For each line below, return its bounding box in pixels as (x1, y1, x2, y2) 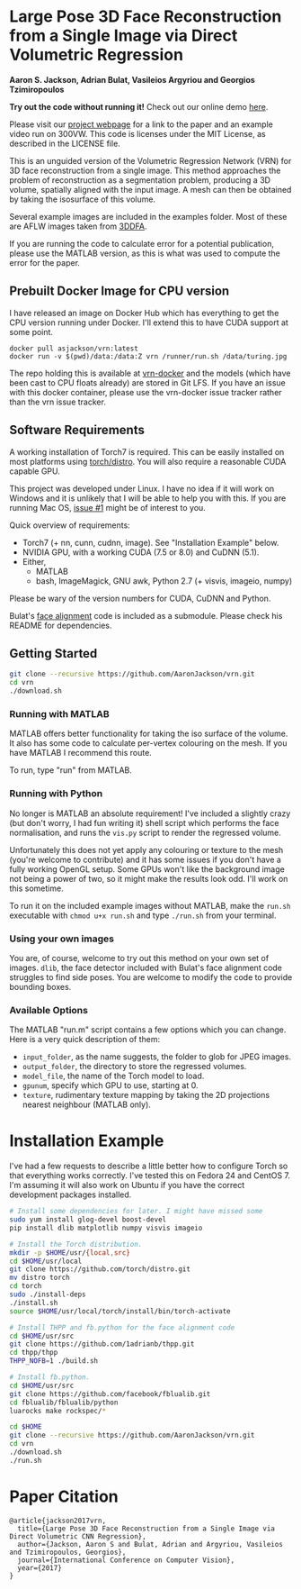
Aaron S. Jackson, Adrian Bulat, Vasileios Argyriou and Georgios (9, 74, 256, 85)
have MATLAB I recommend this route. (9, 748, 153, 758)
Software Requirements (9, 422, 146, 438)
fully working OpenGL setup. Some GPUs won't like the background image (9, 863, 285, 875)
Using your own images (9, 932, 115, 945)
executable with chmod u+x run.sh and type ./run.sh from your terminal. (9, 910, 277, 921)
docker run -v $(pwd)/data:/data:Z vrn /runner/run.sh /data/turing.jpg (9, 351, 288, 361)
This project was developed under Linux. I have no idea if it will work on (9, 483, 275, 494)
